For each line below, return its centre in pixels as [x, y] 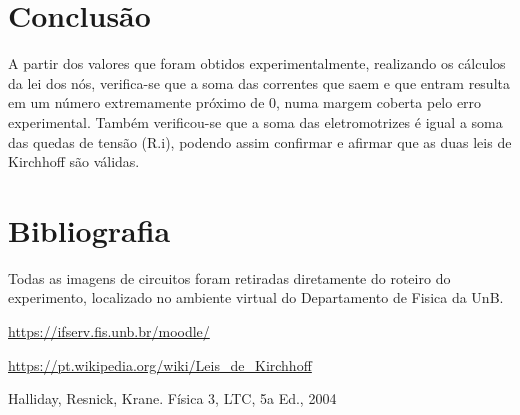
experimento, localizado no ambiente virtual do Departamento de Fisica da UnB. [256, 297]
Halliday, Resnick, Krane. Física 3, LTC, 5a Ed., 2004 [172, 398]
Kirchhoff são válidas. [74, 161]
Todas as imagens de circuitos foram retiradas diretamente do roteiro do [229, 277]
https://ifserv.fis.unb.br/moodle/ [109, 331]
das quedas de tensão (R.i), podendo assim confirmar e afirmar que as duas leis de [260, 141]
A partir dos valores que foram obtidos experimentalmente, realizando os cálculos [257, 63]
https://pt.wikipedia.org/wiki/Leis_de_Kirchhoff [160, 364]
